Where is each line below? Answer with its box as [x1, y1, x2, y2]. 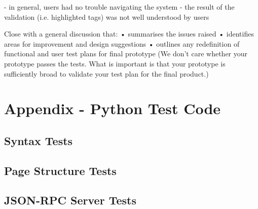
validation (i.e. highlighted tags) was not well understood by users [4, 11, 209, 22]
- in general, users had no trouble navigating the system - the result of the [4, 2, 235, 12]
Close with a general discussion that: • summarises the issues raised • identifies [4, 28, 254, 39]
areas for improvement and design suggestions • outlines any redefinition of [4, 38, 240, 49]
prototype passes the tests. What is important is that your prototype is [4, 58, 226, 68]
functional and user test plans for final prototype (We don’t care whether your [4, 48, 248, 59]
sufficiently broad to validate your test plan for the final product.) [4, 68, 209, 79]
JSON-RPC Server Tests [4, 192, 136, 208]
